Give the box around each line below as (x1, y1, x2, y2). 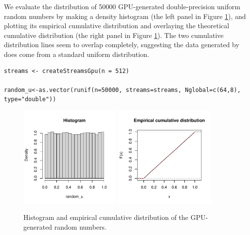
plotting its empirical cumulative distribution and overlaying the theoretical (4, 20, 230, 31)
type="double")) (4, 96, 56, 103)
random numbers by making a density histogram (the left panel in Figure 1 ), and (4, 11, 246, 21)
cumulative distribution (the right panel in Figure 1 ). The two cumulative (4, 30, 224, 40)
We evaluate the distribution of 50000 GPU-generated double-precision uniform (4, 1, 240, 11)
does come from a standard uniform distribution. (4, 49, 149, 59)
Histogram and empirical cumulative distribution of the (23, 212, 189, 222)
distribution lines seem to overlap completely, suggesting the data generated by (4, 39, 239, 50)
